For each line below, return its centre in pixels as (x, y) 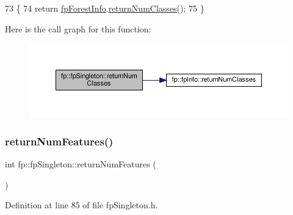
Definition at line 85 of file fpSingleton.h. (81, 205)
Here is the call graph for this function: (78, 28)
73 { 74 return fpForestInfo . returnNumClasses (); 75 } (105, 8)
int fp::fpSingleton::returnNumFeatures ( (81, 163)
